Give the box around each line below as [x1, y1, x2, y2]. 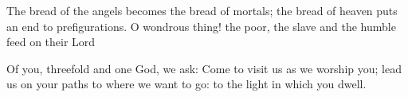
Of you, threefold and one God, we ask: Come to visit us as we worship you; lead [6, 60, 402, 76]
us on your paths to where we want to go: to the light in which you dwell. [6, 76, 367, 92]
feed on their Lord [6, 33, 96, 50]
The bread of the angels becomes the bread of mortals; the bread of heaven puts [6, 2, 398, 18]
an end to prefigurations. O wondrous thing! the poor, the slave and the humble [6, 17, 396, 34]
